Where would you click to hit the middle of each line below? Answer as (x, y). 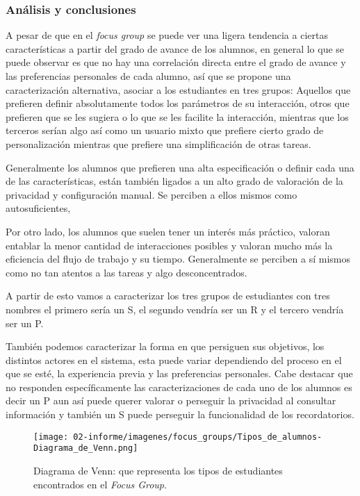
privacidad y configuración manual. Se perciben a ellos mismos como (152, 194)
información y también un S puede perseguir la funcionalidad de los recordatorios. (180, 414)
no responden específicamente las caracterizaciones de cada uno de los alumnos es (179, 387)
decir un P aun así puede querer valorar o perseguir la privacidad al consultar (171, 400)
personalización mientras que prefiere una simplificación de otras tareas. (158, 143)
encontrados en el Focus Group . (100, 484)
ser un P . (25, 323)
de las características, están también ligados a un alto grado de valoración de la (174, 181)
